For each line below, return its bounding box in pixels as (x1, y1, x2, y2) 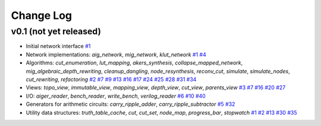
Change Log (11, 9, 73, 22)
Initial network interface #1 (26, 43, 91, 50)
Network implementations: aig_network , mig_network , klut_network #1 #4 (26, 51, 206, 58)
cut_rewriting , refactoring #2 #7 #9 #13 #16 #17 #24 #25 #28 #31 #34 (26, 76, 197, 83)
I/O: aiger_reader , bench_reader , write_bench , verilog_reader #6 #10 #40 (26, 92, 206, 99)
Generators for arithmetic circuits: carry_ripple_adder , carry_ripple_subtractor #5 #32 (26, 101, 235, 108)
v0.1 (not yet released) (11, 26, 101, 37)
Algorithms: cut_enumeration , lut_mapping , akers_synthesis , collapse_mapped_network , (26, 59, 243, 66)
